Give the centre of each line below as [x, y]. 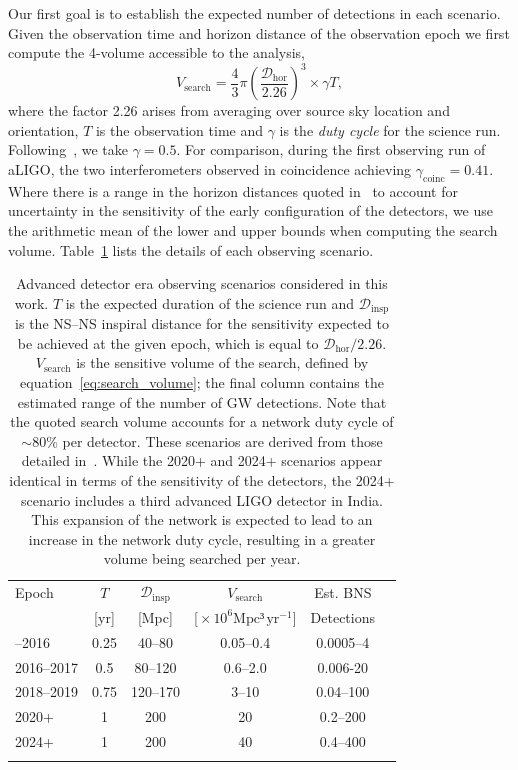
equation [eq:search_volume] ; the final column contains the [202, 382]
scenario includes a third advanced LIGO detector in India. [202, 499]
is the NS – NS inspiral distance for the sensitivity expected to [202, 323]
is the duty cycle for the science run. [390, 129]
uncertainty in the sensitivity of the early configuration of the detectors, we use [251, 210]
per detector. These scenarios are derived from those [222, 440]
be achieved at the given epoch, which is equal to [168, 342]
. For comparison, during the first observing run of [331, 149]
